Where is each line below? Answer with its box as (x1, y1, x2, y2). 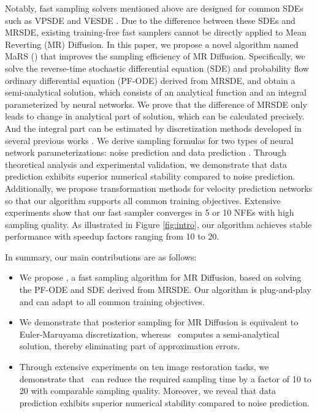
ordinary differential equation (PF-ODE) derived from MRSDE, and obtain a (5, 74, 296, 86)
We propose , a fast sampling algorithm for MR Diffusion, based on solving (19, 271, 302, 284)
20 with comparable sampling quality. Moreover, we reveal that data (19, 384, 277, 397)
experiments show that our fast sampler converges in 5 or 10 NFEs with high (5, 206, 294, 219)
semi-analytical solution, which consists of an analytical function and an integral (5, 86, 307, 99)
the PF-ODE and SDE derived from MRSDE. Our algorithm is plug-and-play (19, 283, 311, 296)
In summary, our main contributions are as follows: (5, 250, 197, 263)
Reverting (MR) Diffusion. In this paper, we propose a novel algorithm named (5, 37, 299, 50)
